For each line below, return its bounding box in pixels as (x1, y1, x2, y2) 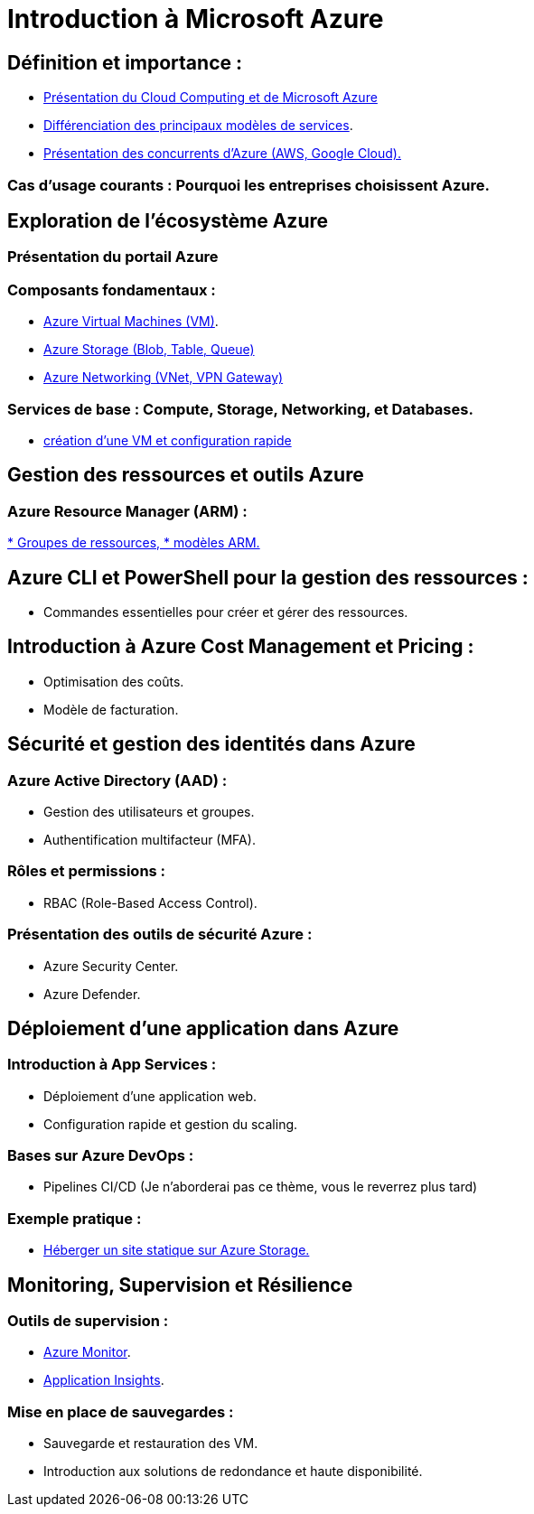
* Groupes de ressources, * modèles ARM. (7, 535, 260, 551)
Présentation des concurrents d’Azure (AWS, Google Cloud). (43, 145, 401, 162)
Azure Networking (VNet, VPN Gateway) (43, 369, 284, 386)
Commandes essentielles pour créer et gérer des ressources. (43, 603, 408, 620)
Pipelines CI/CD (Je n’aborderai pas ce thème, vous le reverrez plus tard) (43, 1179, 478, 1195)
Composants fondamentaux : (7, 280, 216, 299)
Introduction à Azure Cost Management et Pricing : (7, 635, 474, 659)
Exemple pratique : (7, 1209, 142, 1228)
